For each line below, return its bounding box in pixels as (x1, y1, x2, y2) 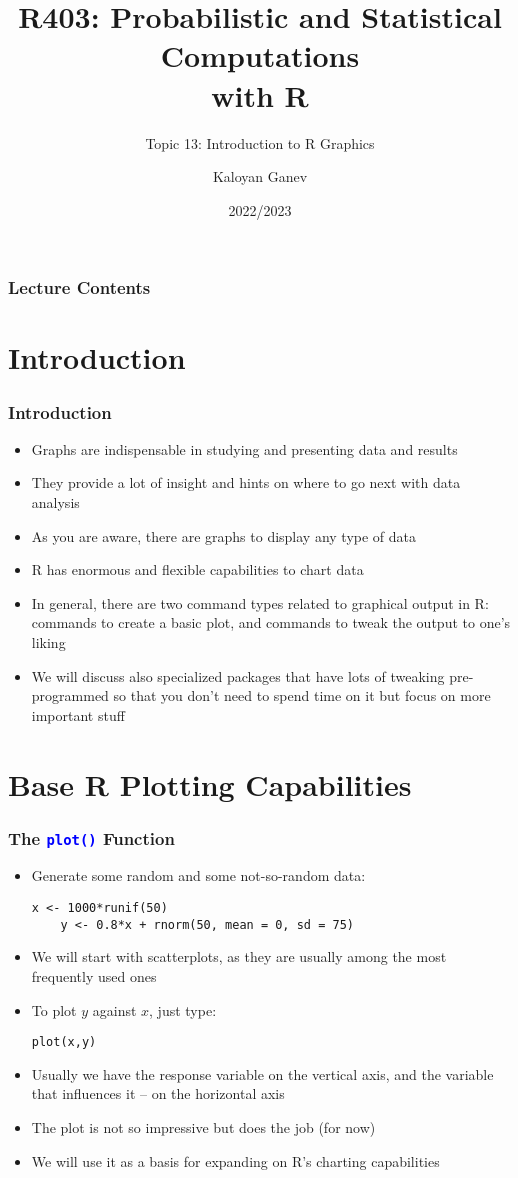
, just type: (149, 999, 217, 1020)
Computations (160, 35, 360, 76)
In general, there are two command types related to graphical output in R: (31, 592, 489, 613)
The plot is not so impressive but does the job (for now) (31, 1117, 376, 1138)
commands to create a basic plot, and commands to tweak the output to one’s (31, 612, 511, 633)
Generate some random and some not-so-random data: (31, 865, 366, 886)
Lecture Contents (8, 275, 151, 300)
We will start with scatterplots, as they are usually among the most (31, 946, 447, 967)
